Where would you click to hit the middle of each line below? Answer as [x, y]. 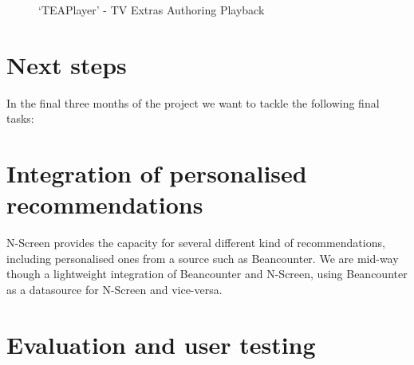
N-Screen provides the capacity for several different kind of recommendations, [196, 243]
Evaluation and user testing [161, 344]
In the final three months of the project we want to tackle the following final [193, 102]
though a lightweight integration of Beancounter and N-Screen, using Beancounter [207, 274]
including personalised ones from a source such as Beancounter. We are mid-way [203, 258]
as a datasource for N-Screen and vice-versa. [114, 289]
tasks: [20, 118]
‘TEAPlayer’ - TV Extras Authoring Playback [152, 10]
